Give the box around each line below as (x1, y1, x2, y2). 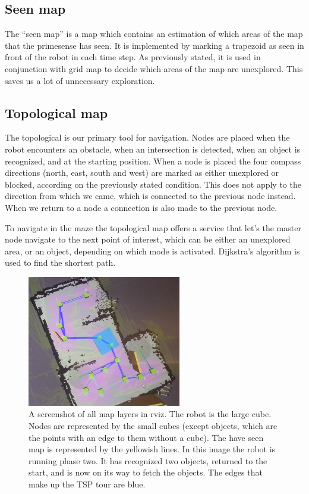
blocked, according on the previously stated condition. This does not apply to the (5, 178, 301, 190)
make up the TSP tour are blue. (29, 478, 146, 490)
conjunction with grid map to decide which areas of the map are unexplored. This (5, 62, 303, 74)
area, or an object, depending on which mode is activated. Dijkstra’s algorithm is (5, 244, 300, 257)
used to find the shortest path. (5, 256, 116, 269)
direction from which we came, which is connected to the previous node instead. (5, 189, 296, 202)
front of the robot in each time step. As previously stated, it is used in (5, 51, 261, 63)
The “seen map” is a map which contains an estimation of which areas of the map (5, 27, 303, 40)
